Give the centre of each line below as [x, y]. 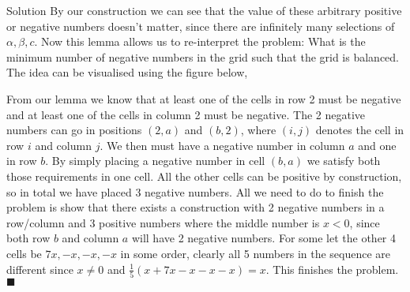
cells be [24, 253]
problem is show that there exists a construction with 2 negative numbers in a [196, 207]
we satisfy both [344, 161]
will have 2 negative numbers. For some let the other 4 [264, 238]
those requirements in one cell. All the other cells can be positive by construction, [204, 176]
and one [377, 145]
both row [28, 238]
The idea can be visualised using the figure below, [127, 72]
